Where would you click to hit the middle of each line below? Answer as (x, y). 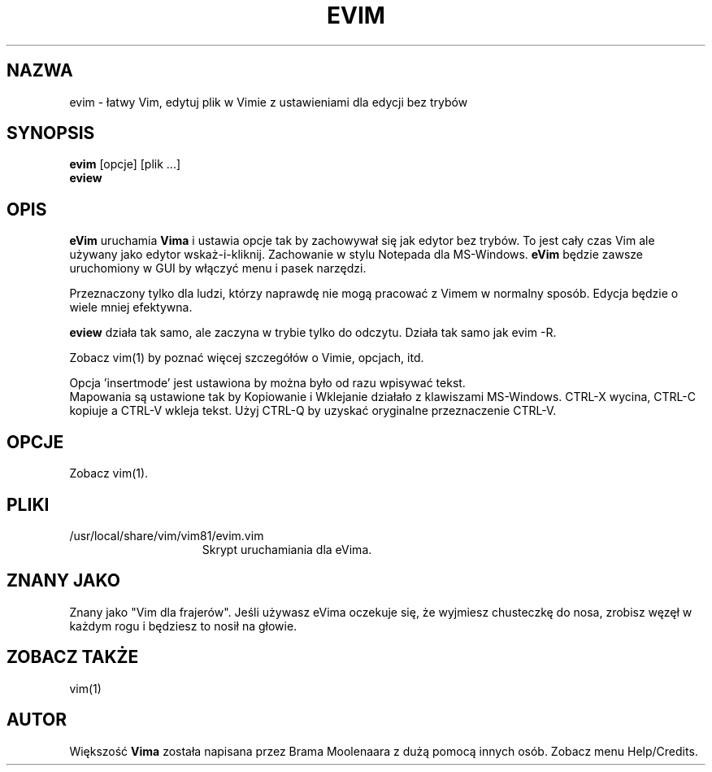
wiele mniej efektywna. (131, 307)
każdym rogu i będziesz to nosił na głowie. (183, 626)
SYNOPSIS (51, 133)
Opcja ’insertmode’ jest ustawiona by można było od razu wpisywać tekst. (267, 383)
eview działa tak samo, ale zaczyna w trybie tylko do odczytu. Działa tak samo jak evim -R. (313, 333)
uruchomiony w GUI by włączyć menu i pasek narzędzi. (218, 268)
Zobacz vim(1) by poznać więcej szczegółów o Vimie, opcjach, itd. (247, 358)
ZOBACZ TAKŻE (73, 657)
